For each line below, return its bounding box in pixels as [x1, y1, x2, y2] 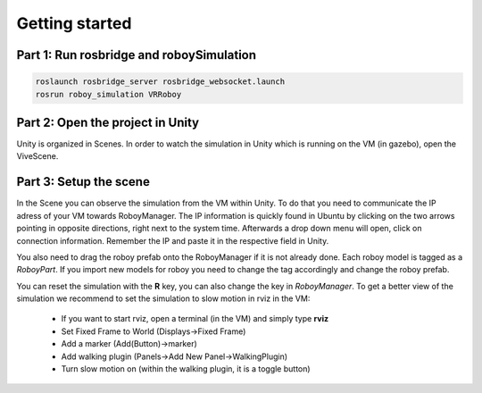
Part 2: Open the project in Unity [16, 114, 200, 130]
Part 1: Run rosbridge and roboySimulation [16, 47, 257, 63]
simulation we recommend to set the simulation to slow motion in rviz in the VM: [16, 293, 311, 304]
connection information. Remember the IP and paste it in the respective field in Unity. [16, 235, 329, 246]
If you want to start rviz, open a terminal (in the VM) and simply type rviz [61, 314, 329, 324]
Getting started [16, 13, 132, 33]
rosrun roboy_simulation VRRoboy [35, 89, 182, 99]
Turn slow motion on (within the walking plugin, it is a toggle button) [61, 364, 312, 374]
